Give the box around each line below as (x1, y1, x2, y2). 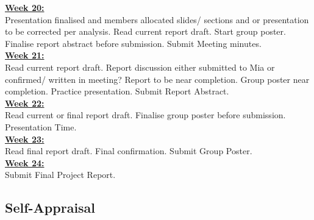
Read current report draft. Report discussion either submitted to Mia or (5, 60, 275, 73)
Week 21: (5, 49, 45, 62)
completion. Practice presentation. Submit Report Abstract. (5, 85, 229, 98)
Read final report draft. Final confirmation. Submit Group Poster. (5, 144, 252, 157)
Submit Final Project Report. (5, 168, 116, 181)
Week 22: (5, 96, 45, 109)
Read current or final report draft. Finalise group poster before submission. (5, 108, 286, 121)
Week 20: (5, 1, 45, 13)
